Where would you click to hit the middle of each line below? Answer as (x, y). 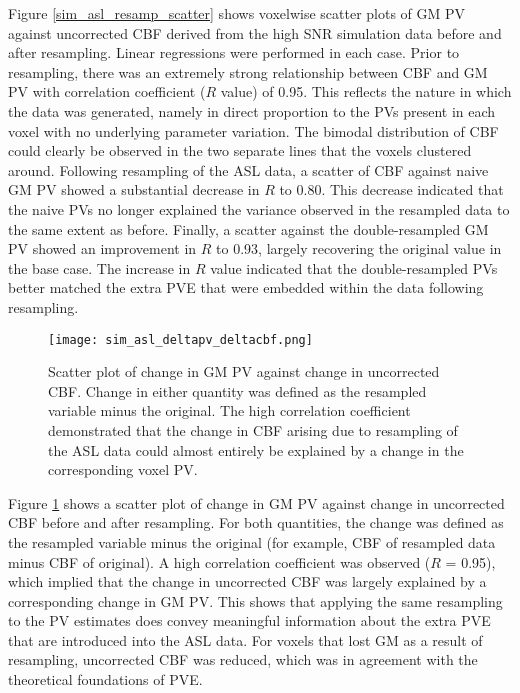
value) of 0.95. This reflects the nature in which (366, 91)
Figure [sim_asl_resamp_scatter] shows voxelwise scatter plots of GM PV (237, 13)
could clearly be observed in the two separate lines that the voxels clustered (240, 150)
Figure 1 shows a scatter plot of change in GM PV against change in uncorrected (256, 502)
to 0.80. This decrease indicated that (391, 189)
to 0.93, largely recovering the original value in (359, 248)
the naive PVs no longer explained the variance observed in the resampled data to (259, 208)
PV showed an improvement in (102, 248)
